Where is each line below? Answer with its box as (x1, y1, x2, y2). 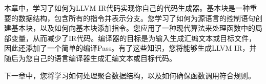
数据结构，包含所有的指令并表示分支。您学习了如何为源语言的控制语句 (18, 12, 255, 23)
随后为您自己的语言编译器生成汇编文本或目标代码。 (4, 52, 176, 63)
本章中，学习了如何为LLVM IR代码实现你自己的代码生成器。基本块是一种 (4, 3, 250, 13)
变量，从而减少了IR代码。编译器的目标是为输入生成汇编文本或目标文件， (11, 32, 256, 43)
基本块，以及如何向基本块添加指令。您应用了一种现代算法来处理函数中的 (11, 23, 255, 33)
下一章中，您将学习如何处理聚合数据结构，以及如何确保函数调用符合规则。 (4, 70, 255, 80)
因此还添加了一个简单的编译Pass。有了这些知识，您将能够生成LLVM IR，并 (4, 43, 257, 53)
